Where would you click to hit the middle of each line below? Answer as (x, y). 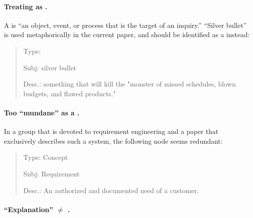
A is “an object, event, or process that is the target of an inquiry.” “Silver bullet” (125, 25)
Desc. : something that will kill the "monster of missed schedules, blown (129, 84)
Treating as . (26, 6)
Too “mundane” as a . (42, 112)
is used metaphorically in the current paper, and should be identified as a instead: (127, 34)
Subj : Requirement (51, 173)
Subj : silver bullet (50, 67)
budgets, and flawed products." (69, 93)
